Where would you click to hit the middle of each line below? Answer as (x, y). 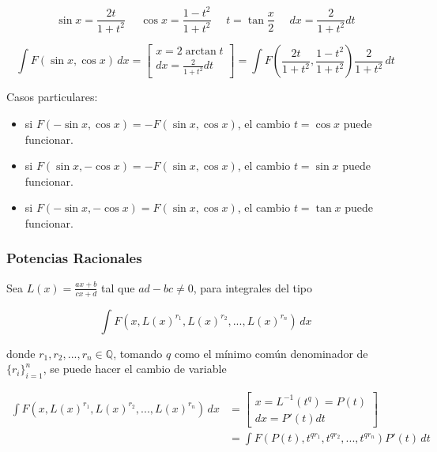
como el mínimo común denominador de (271, 353)
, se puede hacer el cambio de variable (135, 369)
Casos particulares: (52, 97)
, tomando (138, 353)
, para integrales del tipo (252, 287)
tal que (118, 287)
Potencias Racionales (74, 258)
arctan (201, 51)
